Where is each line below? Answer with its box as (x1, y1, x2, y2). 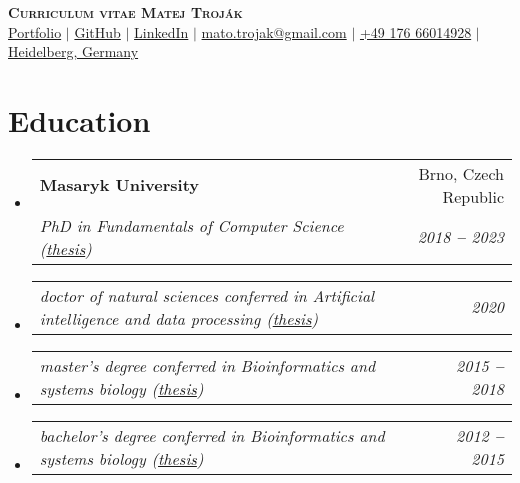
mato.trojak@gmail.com (201, 21, 347, 42)
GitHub (74, 21, 121, 42)
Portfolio (8, 21, 62, 42)
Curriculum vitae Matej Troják (8, 2, 243, 22)
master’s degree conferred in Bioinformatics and (39, 353, 376, 377)
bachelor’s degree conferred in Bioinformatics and (39, 423, 385, 447)
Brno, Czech (418, 161, 504, 185)
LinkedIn (134, 21, 189, 42)
